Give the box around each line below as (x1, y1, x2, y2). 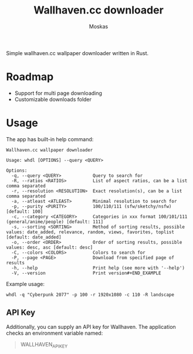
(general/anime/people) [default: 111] (6, 219, 104, 224)
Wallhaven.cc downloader (33, 4, 164, 17)
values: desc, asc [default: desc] (6, 244, 93, 250)
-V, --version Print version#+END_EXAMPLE (11, 270, 161, 276)
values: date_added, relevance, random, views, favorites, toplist (6, 229, 175, 235)
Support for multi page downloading (14, 89, 103, 97)
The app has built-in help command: (6, 135, 94, 142)
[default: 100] (6, 209, 43, 215)
